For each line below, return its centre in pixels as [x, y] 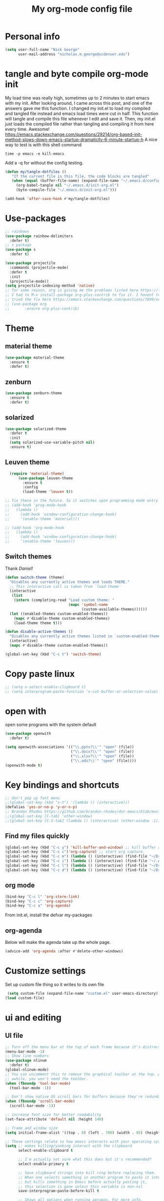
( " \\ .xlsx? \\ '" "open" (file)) [102, 756]
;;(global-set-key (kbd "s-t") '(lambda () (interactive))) [68, 803]
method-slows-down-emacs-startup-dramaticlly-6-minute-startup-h [74, 139]
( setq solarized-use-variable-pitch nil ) [52, 443]
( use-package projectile [30, 263]
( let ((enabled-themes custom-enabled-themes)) [59, 614]
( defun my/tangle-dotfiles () [36, 172]
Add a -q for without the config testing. [44, 163]
